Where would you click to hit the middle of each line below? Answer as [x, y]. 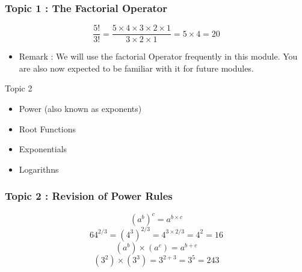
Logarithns [39, 169]
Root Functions [48, 128]
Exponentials [43, 149]
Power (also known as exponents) [80, 109]
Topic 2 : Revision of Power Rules [89, 196]
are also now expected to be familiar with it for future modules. [136, 68]
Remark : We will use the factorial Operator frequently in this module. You [158, 56]
